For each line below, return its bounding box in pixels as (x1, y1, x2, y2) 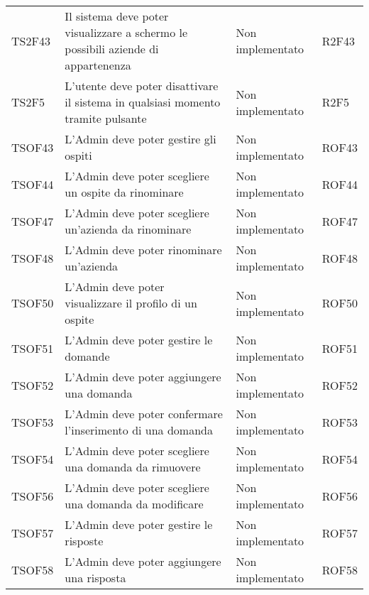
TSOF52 (11, 376, 54, 393)
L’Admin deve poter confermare (65, 405, 223, 422)
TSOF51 (11, 339, 54, 356)
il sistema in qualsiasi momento (65, 94, 221, 110)
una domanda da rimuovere (65, 459, 201, 475)
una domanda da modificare (65, 496, 204, 512)
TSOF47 (11, 212, 54, 229)
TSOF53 (11, 413, 54, 430)
